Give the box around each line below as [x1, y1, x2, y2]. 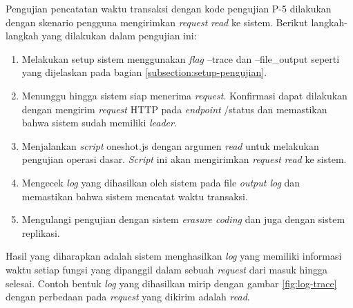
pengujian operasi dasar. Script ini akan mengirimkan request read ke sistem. [21, 152, 347, 166]
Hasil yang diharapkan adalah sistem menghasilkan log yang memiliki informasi [6, 249, 342, 263]
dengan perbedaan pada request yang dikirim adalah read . [6, 289, 250, 304]
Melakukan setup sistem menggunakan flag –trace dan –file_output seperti [21, 51, 340, 66]
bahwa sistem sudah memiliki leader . [21, 115, 177, 130]
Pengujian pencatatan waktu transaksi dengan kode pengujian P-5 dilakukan [6, 1, 332, 15]
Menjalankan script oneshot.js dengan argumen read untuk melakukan [21, 138, 319, 153]
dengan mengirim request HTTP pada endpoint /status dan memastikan [21, 102, 327, 116]
